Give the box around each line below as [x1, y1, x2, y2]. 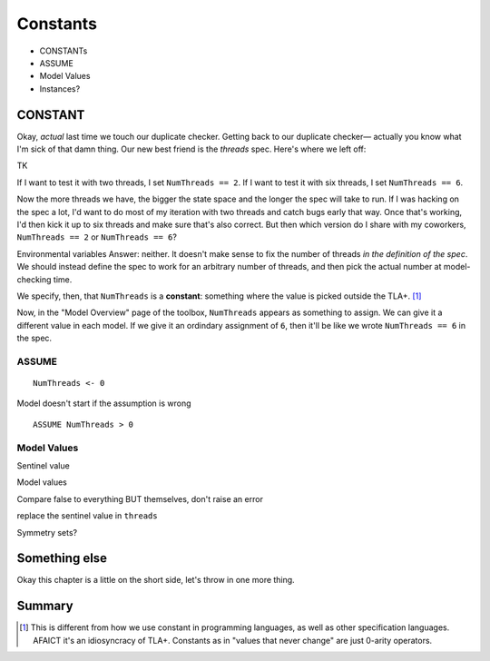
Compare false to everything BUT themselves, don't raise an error [16, 493, 263, 504]
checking [16, 273, 52, 285]
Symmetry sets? [16, 527, 77, 538]
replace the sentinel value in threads [16, 510, 158, 521]
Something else [16, 550, 108, 567]
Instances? [39, 83, 81, 94]
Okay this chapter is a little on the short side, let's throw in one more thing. [16, 575, 295, 586]
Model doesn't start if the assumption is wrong [16, 398, 191, 409]
